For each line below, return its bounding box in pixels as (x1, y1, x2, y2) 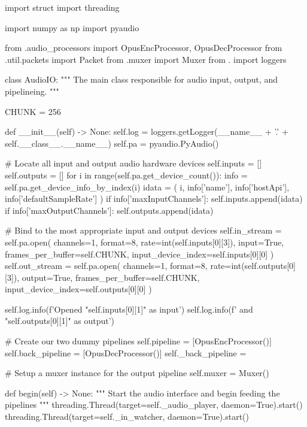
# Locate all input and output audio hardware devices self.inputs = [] (5, 157, 262, 169)
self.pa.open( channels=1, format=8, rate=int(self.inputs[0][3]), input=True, (5, 235, 284, 248)
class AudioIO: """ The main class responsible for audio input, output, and (5, 73, 278, 86)
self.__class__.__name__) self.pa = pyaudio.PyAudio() (5, 137, 219, 149)
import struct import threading (5, 1, 120, 13)
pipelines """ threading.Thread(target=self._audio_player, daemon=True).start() (5, 398, 303, 411)
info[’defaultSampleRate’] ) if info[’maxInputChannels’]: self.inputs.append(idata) (5, 192, 303, 205)
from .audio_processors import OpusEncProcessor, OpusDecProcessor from (5, 41, 282, 54)
